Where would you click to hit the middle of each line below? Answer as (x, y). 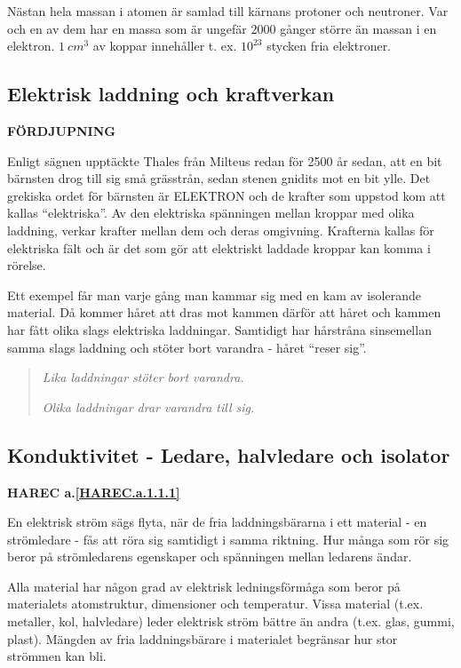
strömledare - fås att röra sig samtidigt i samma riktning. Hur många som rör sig (228, 539)
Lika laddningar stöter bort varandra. (143, 377)
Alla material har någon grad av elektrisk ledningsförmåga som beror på (204, 586)
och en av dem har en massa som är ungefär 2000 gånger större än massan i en (222, 28)
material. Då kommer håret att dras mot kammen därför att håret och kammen (224, 312)
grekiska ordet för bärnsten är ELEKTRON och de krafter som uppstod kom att (227, 195)
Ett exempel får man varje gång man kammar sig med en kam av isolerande (214, 294)
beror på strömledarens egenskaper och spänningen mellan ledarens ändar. (210, 557)
